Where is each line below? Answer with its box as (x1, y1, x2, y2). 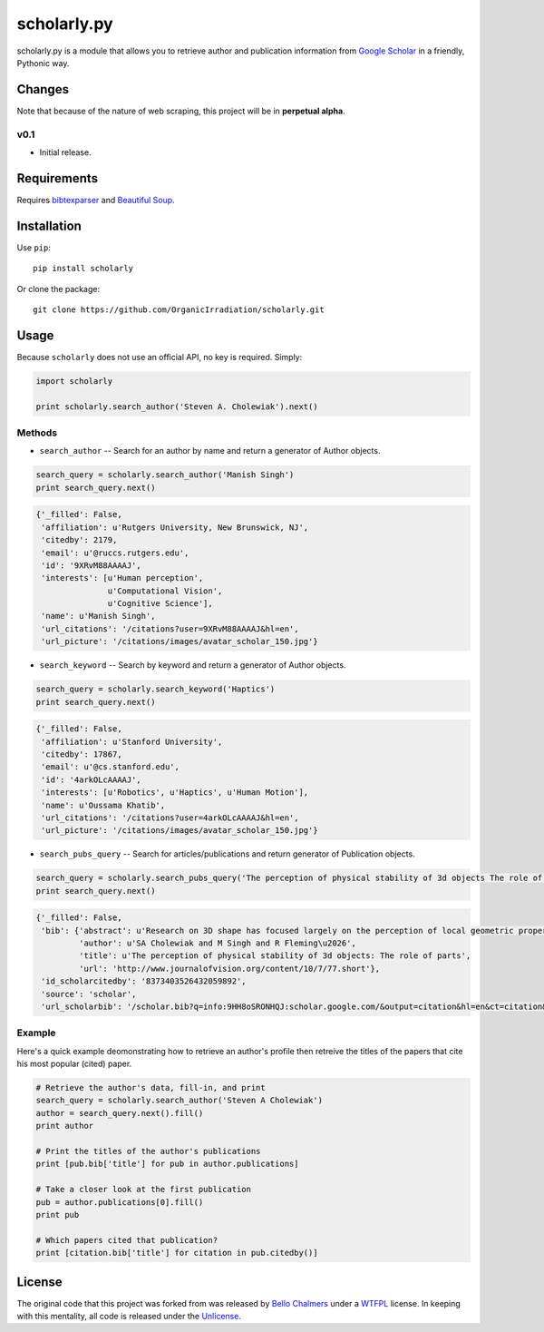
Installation (16, 218, 82, 233)
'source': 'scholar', (41, 989, 137, 999)
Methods (16, 426, 58, 439)
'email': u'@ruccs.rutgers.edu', (41, 547, 189, 558)
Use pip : (16, 241, 52, 253)
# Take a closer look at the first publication (35, 1184, 251, 1195)
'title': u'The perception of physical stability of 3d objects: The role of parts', (78, 951, 471, 961)
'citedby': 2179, (41, 535, 118, 545)
